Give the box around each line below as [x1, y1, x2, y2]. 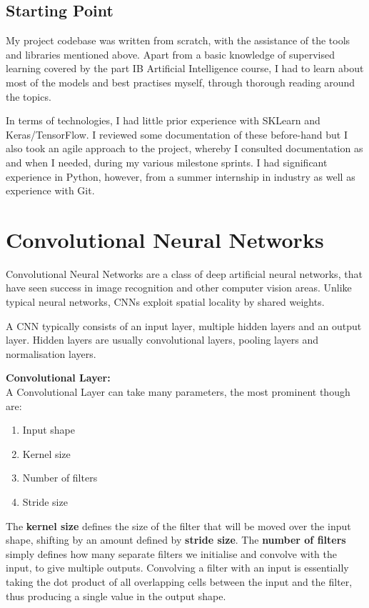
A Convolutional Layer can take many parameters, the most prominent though [6, 384, 350, 399]
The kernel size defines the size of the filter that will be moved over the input [6, 518, 351, 533]
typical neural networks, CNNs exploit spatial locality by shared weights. [6, 294, 325, 309]
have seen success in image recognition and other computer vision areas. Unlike [6, 280, 352, 295]
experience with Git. [6, 183, 95, 198]
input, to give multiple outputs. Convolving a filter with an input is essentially [6, 560, 349, 575]
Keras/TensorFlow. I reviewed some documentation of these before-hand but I [6, 126, 348, 141]
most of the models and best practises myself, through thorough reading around [6, 74, 355, 89]
